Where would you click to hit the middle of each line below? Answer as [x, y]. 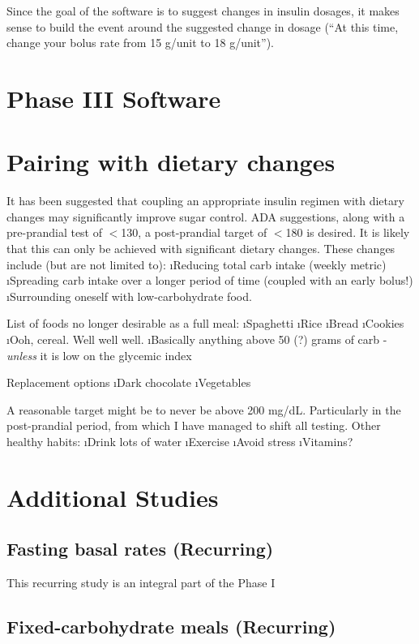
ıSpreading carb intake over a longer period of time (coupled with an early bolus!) [210, 280]
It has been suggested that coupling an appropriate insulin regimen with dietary [205, 201]
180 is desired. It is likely [348, 232]
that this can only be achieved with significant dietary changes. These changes [201, 249]
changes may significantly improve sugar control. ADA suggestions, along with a [206, 216]
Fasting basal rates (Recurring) [140, 549]
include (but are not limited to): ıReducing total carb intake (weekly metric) [197, 264]
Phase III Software [114, 98]
